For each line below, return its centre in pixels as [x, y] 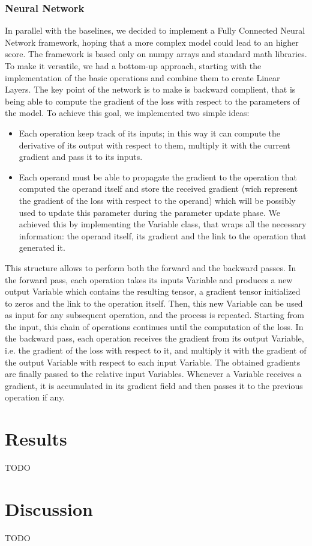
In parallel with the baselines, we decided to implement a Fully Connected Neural [155, 30]
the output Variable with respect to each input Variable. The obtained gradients [153, 362]
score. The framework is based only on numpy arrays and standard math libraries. [156, 54]
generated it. [42, 247]
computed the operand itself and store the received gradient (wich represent [158, 189]
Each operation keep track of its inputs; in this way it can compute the [150, 133]
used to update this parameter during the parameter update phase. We [150, 212]
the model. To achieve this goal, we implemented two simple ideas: [127, 113]
